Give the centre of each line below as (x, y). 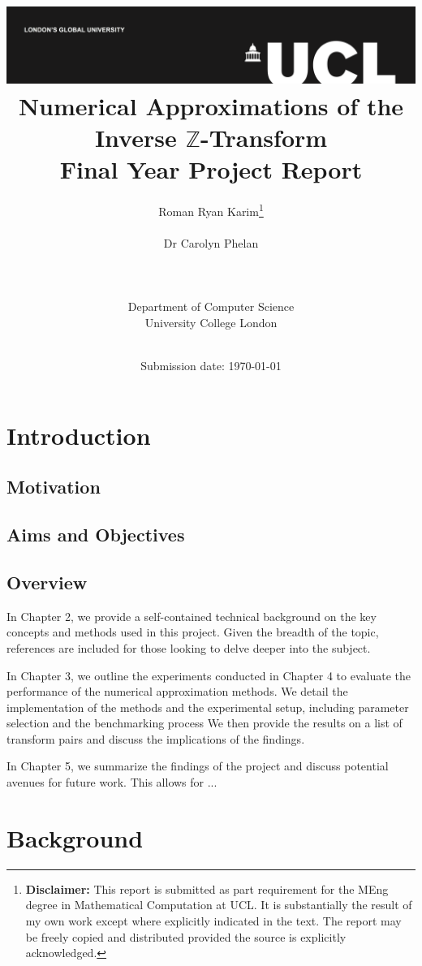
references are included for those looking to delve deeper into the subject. (189, 647)
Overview (47, 582)
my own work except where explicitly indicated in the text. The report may (213, 920)
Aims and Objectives (96, 535)
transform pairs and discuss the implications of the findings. (156, 738)
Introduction (79, 435)
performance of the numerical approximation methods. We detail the (177, 691)
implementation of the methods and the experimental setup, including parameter (208, 707)
